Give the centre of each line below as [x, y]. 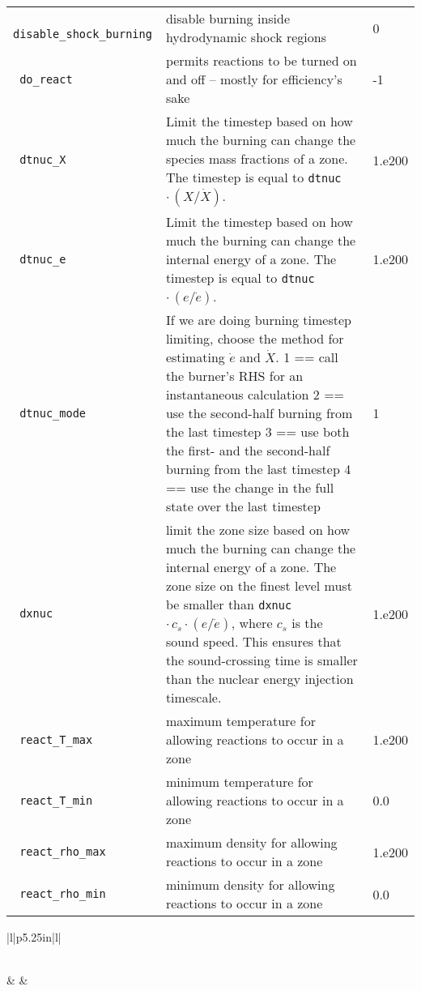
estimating [195, 357]
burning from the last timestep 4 [258, 469]
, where [252, 623]
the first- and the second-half [248, 450]
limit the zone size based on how [258, 530]
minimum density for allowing [250, 884]
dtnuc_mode [53, 413]
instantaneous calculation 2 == [255, 394]
